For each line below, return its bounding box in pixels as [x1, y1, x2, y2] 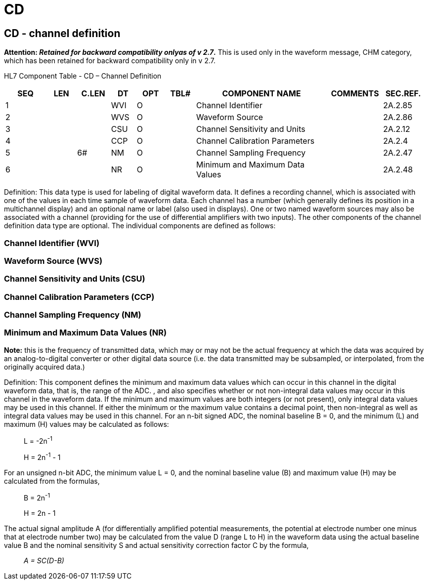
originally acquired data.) [4, 362, 85, 371]
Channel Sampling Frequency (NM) [4, 310, 141, 320]
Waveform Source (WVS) [4, 255, 103, 266]
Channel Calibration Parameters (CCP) [4, 292, 155, 302]
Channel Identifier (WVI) [4, 238, 100, 248]
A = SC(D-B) [24, 556, 64, 565]
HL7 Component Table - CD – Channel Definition [4, 72, 162, 81]
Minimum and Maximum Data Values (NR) [4, 328, 167, 338]
